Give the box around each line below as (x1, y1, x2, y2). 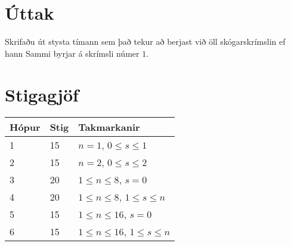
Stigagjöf (5, 82, 79, 106)
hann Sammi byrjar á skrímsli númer (5, 47, 140, 59)
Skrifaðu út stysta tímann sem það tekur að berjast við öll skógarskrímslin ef (5, 35, 286, 48)
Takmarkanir (78, 120, 140, 134)
